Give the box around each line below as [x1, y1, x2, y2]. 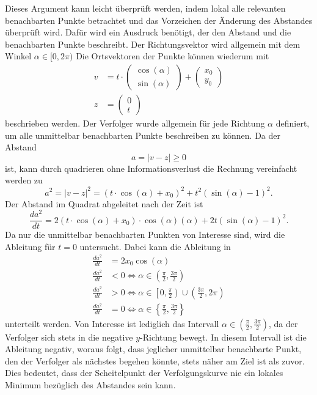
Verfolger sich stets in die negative [5, 330, 133, 343]
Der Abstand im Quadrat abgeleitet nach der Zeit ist [5, 197, 203, 210]
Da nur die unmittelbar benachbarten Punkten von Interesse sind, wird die [5, 228, 285, 241]
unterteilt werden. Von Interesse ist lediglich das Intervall [5, 317, 219, 330]
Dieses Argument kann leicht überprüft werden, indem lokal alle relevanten [5, 2, 286, 14]
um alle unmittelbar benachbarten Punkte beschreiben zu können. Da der [5, 128, 280, 141]
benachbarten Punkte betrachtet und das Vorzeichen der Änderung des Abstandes [5, 13, 313, 26]
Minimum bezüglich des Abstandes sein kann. [5, 378, 176, 391]
